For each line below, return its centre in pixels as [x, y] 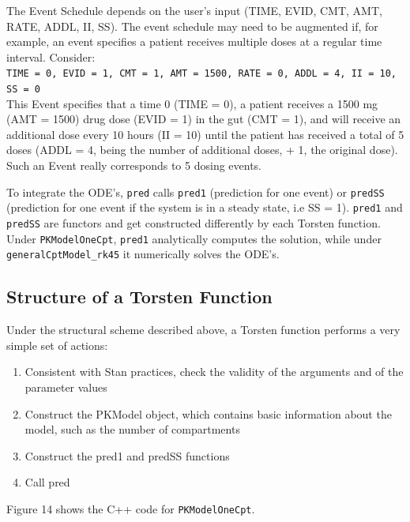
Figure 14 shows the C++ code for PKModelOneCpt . [131, 508]
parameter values [66, 387]
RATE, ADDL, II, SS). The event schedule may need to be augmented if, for [192, 26]
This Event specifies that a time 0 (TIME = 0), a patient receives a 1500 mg [192, 103]
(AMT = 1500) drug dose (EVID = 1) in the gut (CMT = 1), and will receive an [204, 119]
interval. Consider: [51, 56]
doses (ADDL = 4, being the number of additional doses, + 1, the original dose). [202, 150]
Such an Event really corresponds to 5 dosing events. [134, 165]
